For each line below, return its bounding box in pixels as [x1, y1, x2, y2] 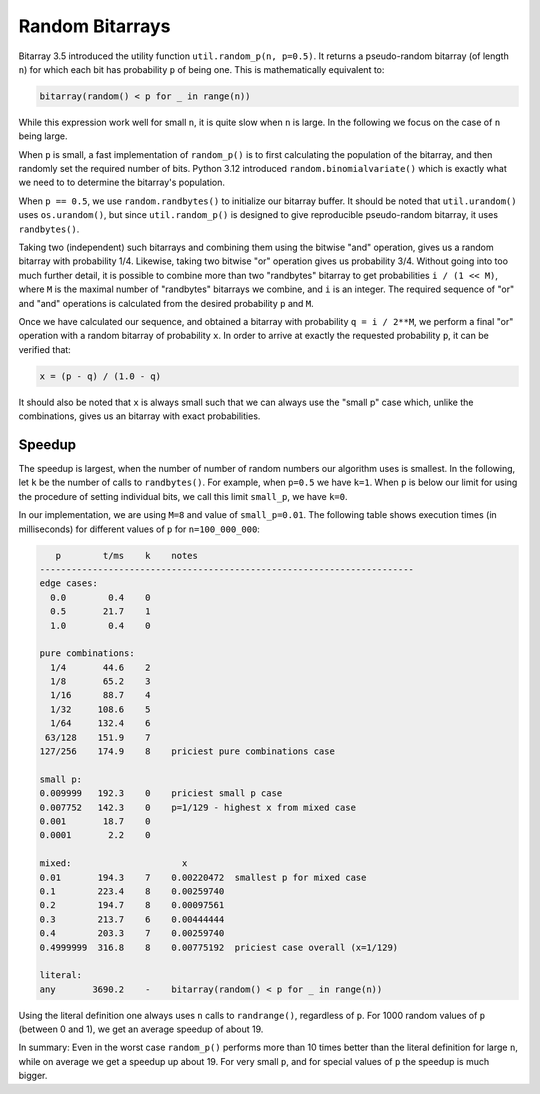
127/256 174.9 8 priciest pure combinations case [39, 746, 335, 757]
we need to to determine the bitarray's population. [18, 176, 225, 189]
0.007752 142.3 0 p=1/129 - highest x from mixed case [39, 801, 357, 813]
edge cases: [39, 578, 99, 589]
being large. [18, 130, 68, 142]
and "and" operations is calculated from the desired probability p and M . [18, 297, 314, 309]
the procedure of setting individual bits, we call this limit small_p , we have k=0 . [18, 490, 349, 502]
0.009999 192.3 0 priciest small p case [39, 788, 283, 799]
